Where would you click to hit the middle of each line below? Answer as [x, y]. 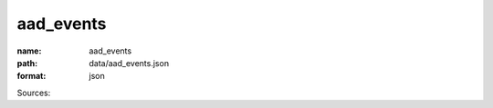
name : [29, 51]
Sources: [34, 93]
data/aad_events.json [129, 63]
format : [31, 76]
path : [27, 63]
